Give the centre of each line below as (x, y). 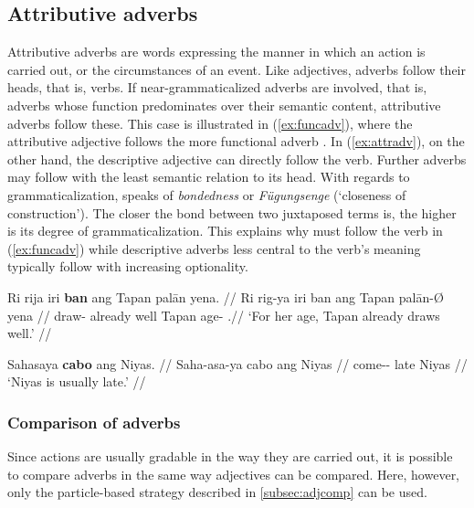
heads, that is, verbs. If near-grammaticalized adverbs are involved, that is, (217, 87)
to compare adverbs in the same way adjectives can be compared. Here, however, (234, 474)
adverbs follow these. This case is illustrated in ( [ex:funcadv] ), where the (210, 123)
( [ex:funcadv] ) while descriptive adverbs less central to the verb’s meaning (214, 248)
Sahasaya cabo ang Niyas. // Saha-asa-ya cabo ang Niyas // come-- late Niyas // (237, 363)
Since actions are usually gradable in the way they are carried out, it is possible (230, 456)
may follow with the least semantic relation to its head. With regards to (209, 177)
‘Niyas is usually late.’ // (77, 381)
